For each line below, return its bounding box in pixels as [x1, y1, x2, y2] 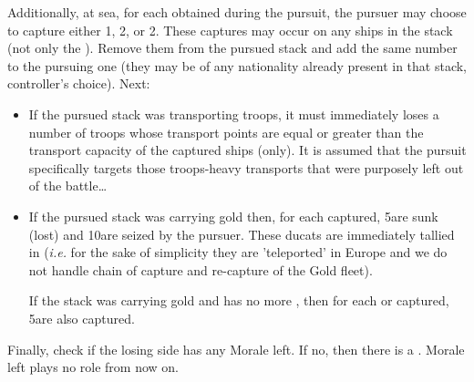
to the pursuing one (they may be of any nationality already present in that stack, [7, 56, 467, 75]
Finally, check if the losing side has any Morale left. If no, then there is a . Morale [7, 339, 465, 358]
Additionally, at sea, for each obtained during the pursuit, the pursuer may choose [7, 3, 467, 21]
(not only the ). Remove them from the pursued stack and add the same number [7, 38, 458, 57]
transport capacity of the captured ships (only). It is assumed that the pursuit [28, 140, 467, 160]
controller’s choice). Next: [7, 74, 150, 93]
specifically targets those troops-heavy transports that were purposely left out [28, 158, 464, 177]
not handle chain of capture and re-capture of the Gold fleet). [28, 260, 373, 279]
